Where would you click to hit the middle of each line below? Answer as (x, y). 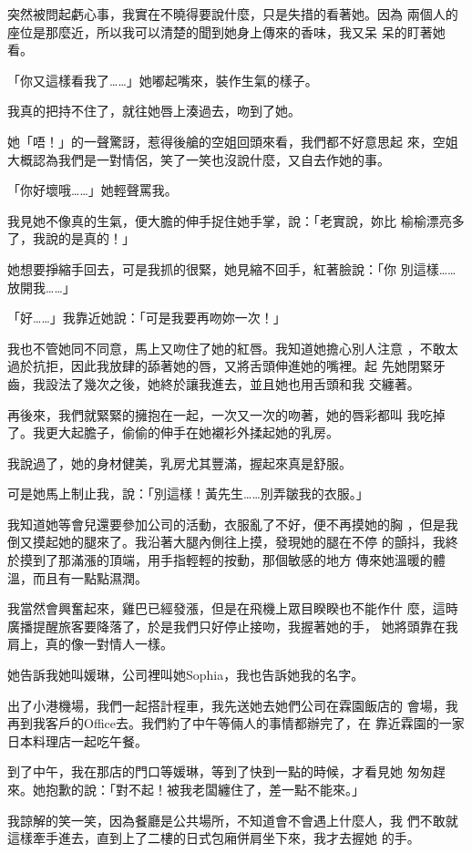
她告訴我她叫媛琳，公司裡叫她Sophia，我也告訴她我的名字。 (186, 675)
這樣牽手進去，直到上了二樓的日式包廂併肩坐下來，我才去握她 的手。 (214, 838)
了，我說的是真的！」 (71, 238)
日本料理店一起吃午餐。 (77, 740)
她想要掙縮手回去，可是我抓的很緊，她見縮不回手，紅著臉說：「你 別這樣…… (232, 268)
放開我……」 (41, 287)
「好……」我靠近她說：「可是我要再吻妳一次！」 (147, 318)
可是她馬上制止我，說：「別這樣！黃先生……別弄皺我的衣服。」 (188, 493)
